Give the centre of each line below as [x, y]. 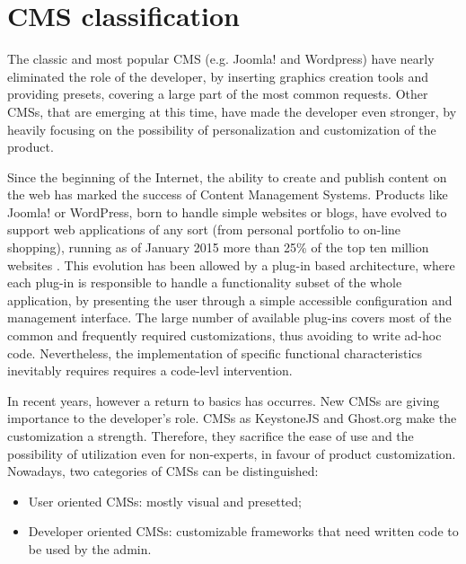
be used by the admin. [90, 548]
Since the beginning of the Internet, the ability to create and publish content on [227, 176]
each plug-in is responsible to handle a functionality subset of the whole [205, 282]
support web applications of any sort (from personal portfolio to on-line [204, 229]
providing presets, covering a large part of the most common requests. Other [218, 94]
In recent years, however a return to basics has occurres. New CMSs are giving [224, 400]
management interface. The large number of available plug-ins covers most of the [229, 317]
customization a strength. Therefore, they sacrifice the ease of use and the [211, 436]
